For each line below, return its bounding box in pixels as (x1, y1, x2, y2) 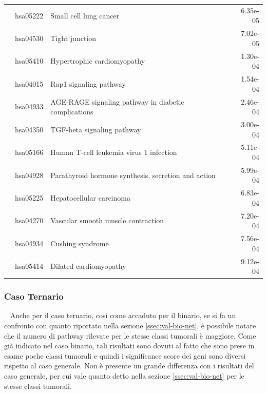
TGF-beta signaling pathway (50, 124, 141, 134)
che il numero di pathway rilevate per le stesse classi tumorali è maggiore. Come (4, 330, 256, 341)
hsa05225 (15, 192, 44, 203)
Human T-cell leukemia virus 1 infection (50, 147, 177, 158)
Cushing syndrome (50, 238, 109, 248)
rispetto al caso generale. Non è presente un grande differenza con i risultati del (4, 360, 254, 371)
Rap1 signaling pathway (50, 78, 126, 89)
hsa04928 (15, 169, 44, 180)
